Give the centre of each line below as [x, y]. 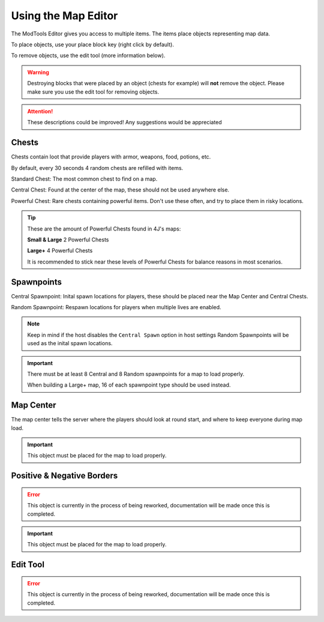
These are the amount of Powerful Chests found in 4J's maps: [104, 229]
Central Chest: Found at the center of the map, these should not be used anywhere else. [120, 190]
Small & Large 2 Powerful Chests [68, 240]
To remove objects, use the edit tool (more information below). [88, 56]
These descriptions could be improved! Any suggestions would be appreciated [124, 122]
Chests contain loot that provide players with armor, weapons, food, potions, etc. [111, 157]
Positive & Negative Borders [64, 476]
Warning [38, 72]
